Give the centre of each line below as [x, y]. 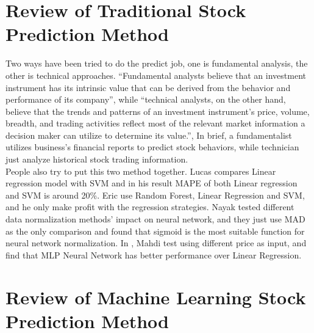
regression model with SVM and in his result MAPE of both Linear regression [152, 183]
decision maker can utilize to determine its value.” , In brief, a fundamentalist [149, 135]
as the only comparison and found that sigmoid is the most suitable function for [155, 231]
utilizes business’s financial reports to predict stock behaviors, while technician [152, 147]
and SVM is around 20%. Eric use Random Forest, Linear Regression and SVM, [155, 195]
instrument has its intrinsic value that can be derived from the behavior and [148, 87]
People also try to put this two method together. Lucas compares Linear [141, 171]
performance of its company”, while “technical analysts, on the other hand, [146, 99]
